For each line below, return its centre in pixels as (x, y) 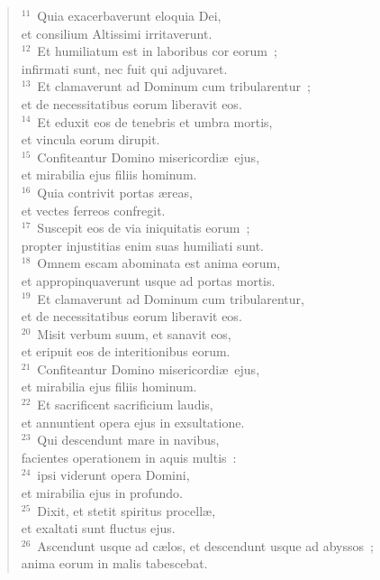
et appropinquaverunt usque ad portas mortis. (148, 280)
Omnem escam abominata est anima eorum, (159, 263)
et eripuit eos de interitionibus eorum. (126, 351)
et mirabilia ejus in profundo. (102, 493)
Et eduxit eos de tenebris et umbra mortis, (155, 121)
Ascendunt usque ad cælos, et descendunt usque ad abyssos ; (205, 545)
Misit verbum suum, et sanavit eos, (134, 333)
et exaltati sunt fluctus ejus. (98, 528)
